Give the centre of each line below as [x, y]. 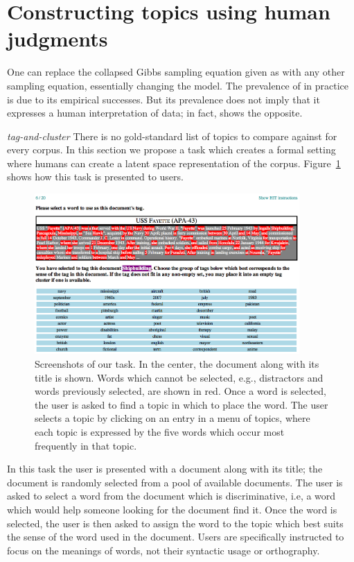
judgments [57, 39]
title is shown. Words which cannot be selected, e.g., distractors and [179, 377]
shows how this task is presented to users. [95, 177]
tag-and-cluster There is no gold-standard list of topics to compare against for [172, 136]
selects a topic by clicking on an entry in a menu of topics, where [172, 418]
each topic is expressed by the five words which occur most [160, 431]
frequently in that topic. [86, 445]
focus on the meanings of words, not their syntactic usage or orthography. [163, 550]
